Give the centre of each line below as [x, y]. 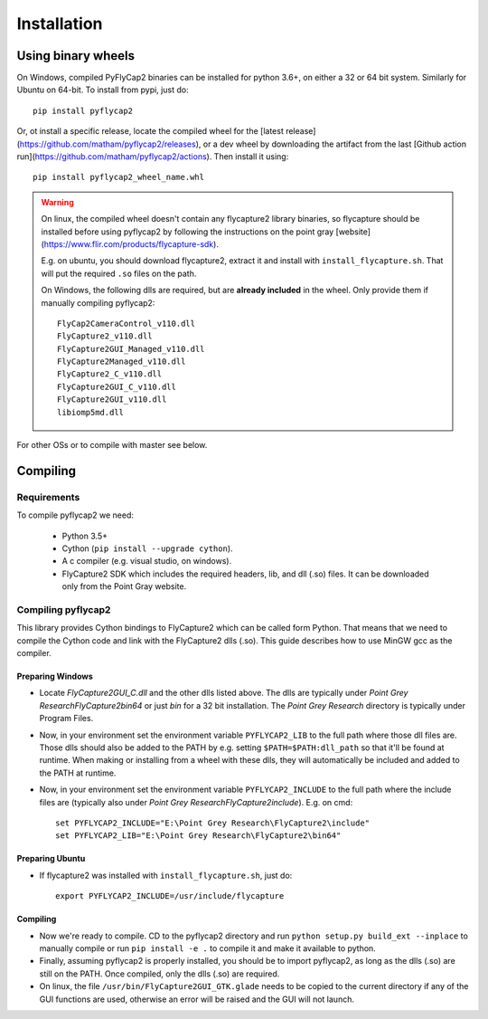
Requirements [48, 497]
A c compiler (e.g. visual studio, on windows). [147, 561]
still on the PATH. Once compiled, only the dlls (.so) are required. [160, 974]
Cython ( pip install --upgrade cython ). [148, 548]
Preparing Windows [55, 676]
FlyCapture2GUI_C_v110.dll [117, 386]
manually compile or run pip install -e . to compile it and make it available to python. [208, 948]
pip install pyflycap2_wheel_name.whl [119, 177]
